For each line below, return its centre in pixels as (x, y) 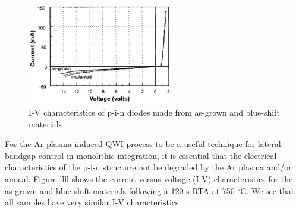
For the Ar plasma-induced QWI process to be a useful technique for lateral (143, 144)
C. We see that (267, 190)
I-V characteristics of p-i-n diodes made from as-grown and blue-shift (154, 112)
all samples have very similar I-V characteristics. (93, 202)
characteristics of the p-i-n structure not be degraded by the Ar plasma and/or (148, 167)
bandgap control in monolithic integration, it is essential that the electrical (141, 155)
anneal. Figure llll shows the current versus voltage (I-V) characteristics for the (149, 179)
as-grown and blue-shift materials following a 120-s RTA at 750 (120, 190)
